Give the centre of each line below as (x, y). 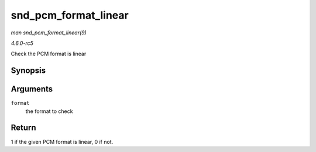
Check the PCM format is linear (49, 54)
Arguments (32, 89)
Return (23, 128)
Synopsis (28, 71)
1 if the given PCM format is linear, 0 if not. (62, 142)
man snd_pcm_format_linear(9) (49, 33)
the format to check (49, 111)
